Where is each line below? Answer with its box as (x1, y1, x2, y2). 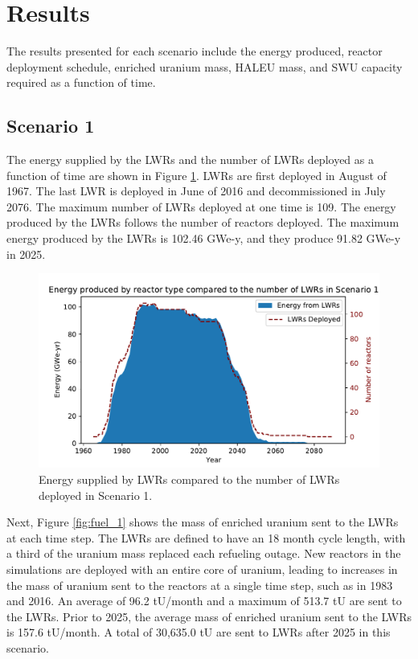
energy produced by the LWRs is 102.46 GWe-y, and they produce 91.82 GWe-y (6, 230, 401, 247)
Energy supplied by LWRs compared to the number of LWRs (39, 471, 340, 488)
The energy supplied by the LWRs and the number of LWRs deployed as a (6, 151, 374, 168)
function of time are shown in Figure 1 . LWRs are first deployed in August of (6, 166, 387, 183)
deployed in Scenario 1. (39, 486, 153, 503)
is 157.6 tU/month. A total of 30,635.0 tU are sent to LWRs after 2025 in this (6, 624, 391, 641)
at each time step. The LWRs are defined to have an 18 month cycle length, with (6, 529, 406, 546)
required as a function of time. (6, 74, 156, 91)
